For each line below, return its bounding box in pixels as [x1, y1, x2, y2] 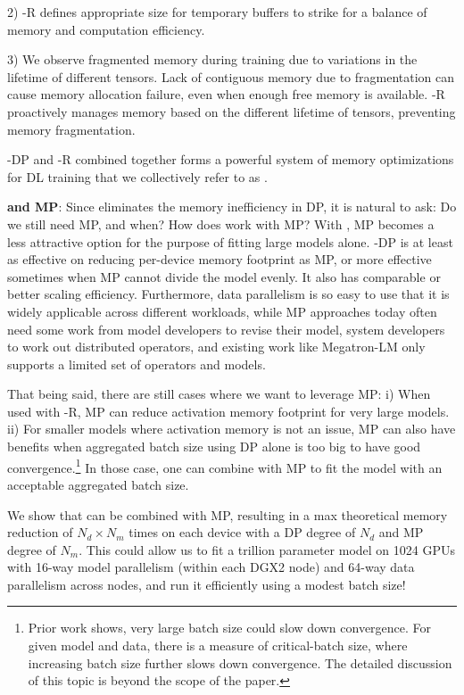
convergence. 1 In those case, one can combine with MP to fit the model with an [7, 455, 443, 476]
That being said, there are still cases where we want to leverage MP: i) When [7, 385, 431, 403]
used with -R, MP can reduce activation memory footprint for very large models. [7, 401, 450, 420]
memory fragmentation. [7, 120, 136, 138]
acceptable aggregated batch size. [7, 475, 189, 493]
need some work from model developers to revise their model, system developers [7, 319, 445, 338]
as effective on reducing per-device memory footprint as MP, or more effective [7, 250, 432, 269]
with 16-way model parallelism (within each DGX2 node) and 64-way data [7, 558, 415, 576]
